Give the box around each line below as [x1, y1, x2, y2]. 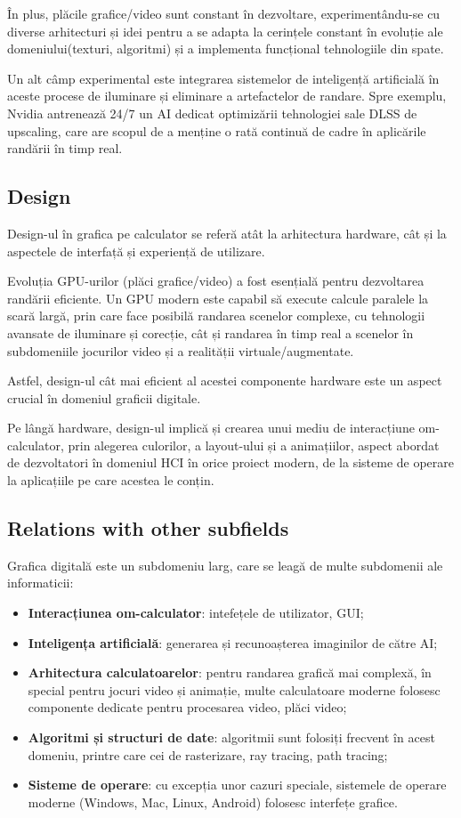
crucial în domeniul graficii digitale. [7, 388, 201, 407]
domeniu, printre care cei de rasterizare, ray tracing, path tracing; [28, 745, 388, 764]
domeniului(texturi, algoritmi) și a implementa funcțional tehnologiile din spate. [7, 39, 444, 58]
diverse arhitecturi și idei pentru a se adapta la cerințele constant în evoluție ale [7, 21, 443, 40]
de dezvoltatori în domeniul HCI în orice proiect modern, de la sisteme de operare [7, 453, 455, 472]
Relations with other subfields [7, 514, 289, 542]
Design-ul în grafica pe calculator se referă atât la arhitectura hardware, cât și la [7, 223, 447, 242]
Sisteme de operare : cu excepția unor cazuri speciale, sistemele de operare [28, 775, 447, 794]
